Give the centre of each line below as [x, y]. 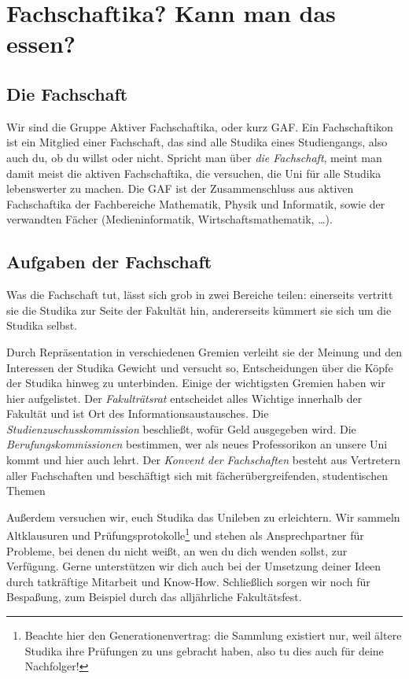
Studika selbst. [42, 325]
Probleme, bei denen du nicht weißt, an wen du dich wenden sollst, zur [177, 550]
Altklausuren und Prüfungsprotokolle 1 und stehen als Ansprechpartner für [185, 534]
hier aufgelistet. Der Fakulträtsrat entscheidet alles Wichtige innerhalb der [184, 398]
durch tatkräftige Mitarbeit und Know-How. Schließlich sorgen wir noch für [188, 581]
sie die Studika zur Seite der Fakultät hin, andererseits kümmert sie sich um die [199, 310]
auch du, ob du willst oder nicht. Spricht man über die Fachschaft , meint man [194, 157]
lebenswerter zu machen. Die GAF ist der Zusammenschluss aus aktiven [180, 188]
